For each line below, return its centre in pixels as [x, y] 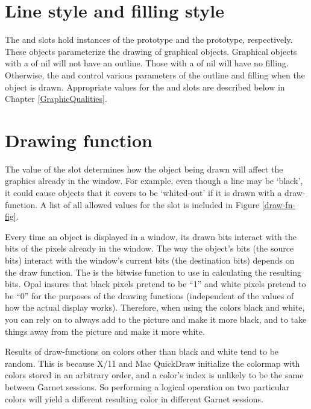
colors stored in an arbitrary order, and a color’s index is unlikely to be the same [154, 375]
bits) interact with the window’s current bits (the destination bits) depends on [150, 260]
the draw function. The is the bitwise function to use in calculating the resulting [153, 272]
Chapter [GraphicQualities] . [56, 99]
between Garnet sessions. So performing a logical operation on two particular [147, 386]
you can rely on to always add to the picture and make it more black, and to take [156, 319]
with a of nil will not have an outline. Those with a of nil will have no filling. [147, 63]
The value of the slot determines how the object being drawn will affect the [144, 169]
